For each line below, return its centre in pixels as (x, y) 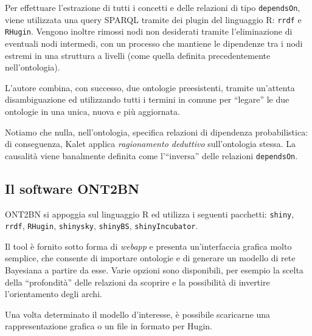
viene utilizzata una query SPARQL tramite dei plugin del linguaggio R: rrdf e (153, 19)
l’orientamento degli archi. (54, 294)
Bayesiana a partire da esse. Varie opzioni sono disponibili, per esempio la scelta (154, 270)
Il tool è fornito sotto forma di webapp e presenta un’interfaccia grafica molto (148, 246)
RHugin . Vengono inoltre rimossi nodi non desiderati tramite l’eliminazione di (149, 31)
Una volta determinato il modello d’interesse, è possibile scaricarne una (138, 314)
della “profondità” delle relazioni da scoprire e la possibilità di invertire (137, 282)
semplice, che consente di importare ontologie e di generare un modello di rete (150, 258)
